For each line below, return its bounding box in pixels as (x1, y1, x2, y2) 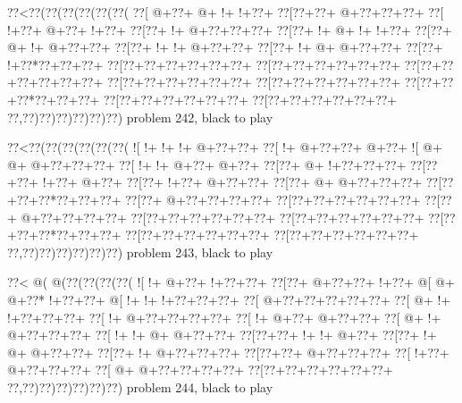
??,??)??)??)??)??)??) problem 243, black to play (7, 242, 273, 261)
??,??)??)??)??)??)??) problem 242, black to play (7, 107, 273, 126)
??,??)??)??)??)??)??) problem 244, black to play (7, 377, 273, 396)
